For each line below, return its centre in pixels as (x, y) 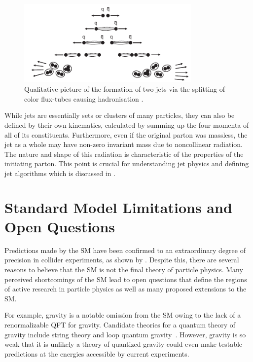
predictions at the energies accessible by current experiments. (97, 353)
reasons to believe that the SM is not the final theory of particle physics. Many (124, 270)
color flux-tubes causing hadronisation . (84, 98)
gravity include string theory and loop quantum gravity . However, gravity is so (125, 334)
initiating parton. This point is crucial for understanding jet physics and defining (127, 163)
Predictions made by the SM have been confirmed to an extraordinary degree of (125, 250)
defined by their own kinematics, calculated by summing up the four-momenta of (127, 125)
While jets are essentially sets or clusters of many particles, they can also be (120, 115)
